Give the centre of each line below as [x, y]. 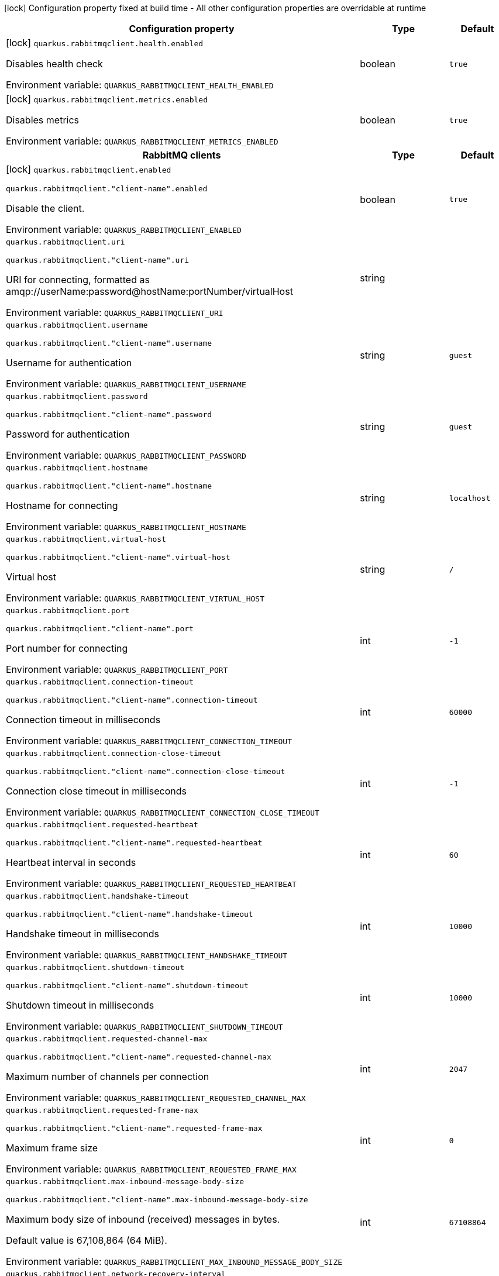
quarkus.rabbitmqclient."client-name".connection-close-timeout [146, 771]
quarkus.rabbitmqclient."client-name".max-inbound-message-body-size [157, 1200]
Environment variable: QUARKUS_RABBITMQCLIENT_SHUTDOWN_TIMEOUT [144, 1026]
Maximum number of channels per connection [108, 1076]
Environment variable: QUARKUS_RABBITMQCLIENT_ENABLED [124, 229]
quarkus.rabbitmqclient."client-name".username [109, 343]
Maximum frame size [52, 1148]
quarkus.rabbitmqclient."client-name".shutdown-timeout [127, 986]
